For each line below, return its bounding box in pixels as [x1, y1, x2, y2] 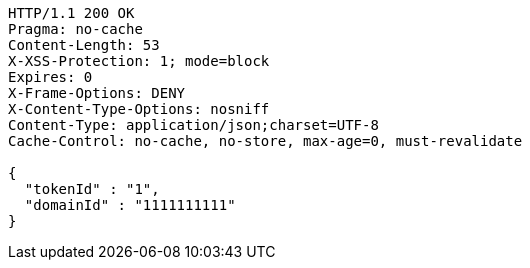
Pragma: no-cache [8, 21, 143, 37]
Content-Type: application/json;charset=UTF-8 [8, 117, 379, 133]
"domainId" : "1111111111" [24, 197, 236, 213]
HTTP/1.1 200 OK [8, 5, 135, 21]
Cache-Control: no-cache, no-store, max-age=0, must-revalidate [8, 133, 523, 149]
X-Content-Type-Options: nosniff [8, 101, 270, 117]
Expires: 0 [8, 69, 93, 85]
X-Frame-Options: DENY [8, 85, 186, 101]
